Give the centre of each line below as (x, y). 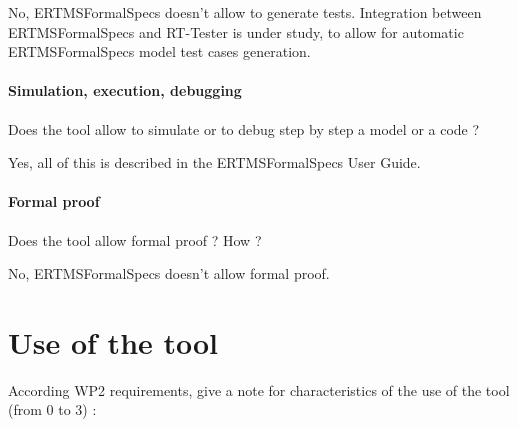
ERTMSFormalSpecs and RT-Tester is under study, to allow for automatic (236, 31)
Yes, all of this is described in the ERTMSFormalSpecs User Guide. (214, 162)
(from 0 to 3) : (52, 409)
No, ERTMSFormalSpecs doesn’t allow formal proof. (169, 273)
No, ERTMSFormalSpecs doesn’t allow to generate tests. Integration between (245, 12)
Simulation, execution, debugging (125, 90)
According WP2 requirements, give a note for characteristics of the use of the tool (259, 389)
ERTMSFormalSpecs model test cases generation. (159, 51)
